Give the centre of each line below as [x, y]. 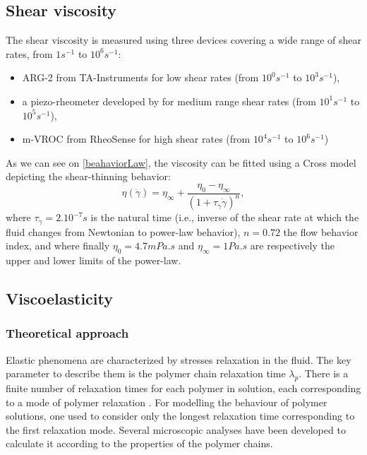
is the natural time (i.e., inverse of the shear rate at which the [225, 217]
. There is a [324, 373]
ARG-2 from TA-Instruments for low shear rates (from [140, 77]
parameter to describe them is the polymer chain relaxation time [146, 373]
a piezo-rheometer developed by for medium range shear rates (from [169, 101]
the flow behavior [321, 231]
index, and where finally [58, 246]
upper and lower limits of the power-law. [94, 260]
